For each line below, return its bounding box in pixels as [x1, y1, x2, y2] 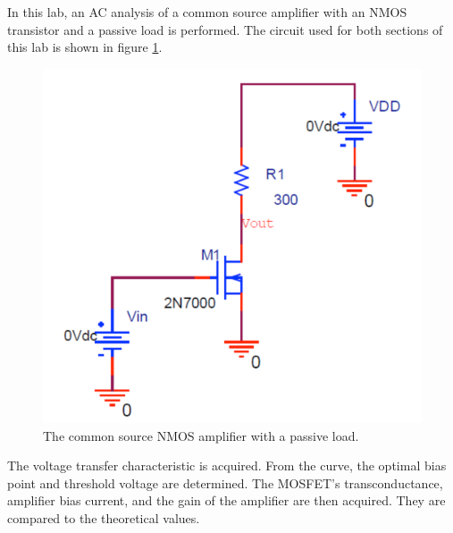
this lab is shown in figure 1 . [7, 38, 163, 56]
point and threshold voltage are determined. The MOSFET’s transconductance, [7, 473, 443, 492]
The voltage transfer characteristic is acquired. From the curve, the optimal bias [7, 456, 447, 475]
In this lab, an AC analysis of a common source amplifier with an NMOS [7, 3, 407, 21]
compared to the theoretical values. [7, 509, 200, 527]
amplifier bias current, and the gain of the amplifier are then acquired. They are [7, 491, 446, 510]
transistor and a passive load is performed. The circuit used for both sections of [7, 20, 443, 38]
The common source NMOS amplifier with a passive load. [43, 426, 359, 444]
